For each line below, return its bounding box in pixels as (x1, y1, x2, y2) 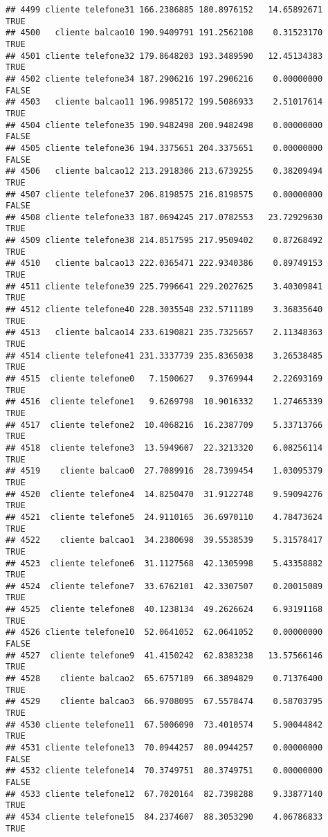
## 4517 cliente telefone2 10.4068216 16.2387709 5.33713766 (6, 420, 323, 430)
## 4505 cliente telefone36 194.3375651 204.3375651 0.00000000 (6, 143, 323, 153)
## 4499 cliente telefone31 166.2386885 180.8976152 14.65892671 (6, 5, 323, 15)
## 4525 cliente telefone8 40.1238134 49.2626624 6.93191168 (6, 604, 323, 615)
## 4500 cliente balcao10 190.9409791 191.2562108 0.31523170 (6, 28, 323, 38)
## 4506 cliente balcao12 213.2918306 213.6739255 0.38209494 (6, 166, 323, 177)
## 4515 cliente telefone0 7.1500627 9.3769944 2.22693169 (6, 374, 323, 384)
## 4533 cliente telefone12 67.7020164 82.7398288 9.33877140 (6, 789, 323, 799)
